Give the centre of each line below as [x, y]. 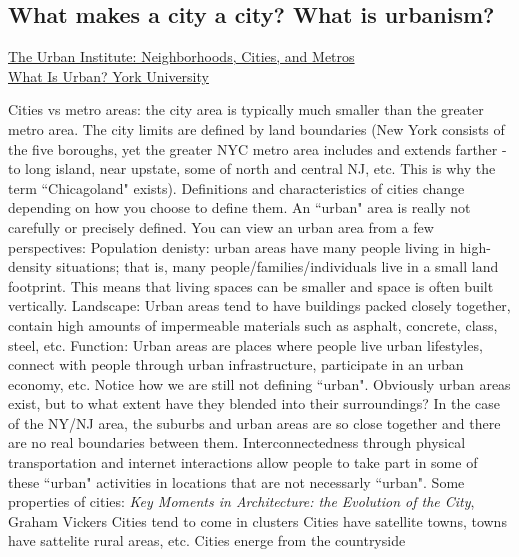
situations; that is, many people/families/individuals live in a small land [277, 266]
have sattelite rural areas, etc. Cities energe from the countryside [207, 540]
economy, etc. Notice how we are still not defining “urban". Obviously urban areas [259, 383]
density [30, 266]
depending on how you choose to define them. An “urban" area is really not [239, 207]
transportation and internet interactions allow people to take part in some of [243, 462]
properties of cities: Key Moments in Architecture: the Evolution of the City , [241, 501]
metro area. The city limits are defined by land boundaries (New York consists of [256, 128]
